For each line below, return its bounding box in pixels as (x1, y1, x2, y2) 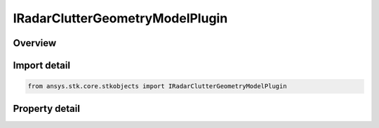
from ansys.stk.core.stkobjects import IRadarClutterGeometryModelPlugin (27, 83, 287, 90)
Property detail (13, 102, 81, 115)
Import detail (13, 59, 70, 71)
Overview (13, 37, 57, 49)
